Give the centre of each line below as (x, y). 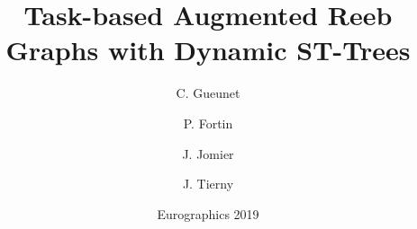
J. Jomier (208, 153)
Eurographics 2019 (208, 213)
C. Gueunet (208, 93)
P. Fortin (208, 123)
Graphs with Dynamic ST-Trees (208, 50)
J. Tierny (208, 184)
